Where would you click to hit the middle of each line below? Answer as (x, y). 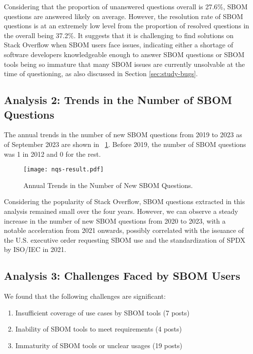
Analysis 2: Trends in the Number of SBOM (118, 100)
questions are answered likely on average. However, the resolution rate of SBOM (124, 16)
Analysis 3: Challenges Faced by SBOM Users (122, 276)
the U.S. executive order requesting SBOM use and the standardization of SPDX (125, 239)
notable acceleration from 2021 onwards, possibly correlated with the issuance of (124, 230)
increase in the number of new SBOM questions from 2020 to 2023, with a (115, 220)
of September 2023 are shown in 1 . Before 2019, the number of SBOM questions (125, 144)
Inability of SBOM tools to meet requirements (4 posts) (99, 329)
